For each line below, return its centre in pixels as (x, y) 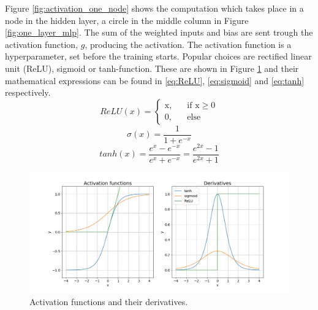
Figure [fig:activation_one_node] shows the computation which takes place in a (154, 8)
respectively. (28, 92)
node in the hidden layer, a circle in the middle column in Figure (127, 20)
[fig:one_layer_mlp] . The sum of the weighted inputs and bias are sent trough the (159, 32)
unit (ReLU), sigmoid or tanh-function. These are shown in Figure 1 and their (152, 68)
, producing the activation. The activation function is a (188, 44)
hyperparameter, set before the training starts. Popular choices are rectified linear (158, 56)
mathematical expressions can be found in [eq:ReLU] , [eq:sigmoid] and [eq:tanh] (155, 80)
